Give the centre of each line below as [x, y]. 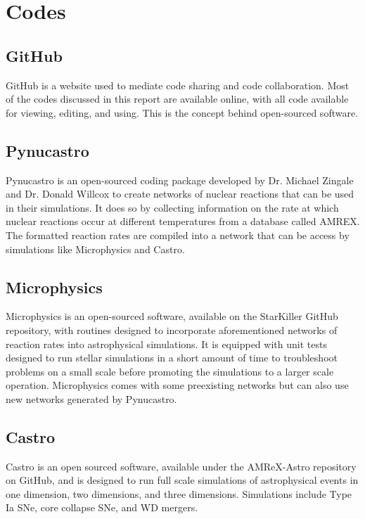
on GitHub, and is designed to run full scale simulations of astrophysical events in [182, 480]
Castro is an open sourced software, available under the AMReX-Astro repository [181, 466]
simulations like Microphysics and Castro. [95, 249]
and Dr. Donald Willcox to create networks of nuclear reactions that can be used [180, 194]
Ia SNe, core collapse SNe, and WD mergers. [102, 507]
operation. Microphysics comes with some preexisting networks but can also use [177, 385]
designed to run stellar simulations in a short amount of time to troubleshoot [172, 358]
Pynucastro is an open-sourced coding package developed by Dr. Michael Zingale [180, 180]
